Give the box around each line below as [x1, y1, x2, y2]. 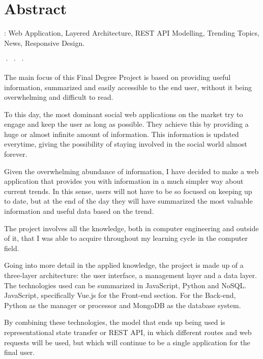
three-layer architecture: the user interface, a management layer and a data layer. [4, 270, 257, 280]
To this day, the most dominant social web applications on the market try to [4, 108, 243, 119]
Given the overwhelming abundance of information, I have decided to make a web [4, 165, 259, 176]
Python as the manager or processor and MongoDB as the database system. [4, 299, 241, 310]
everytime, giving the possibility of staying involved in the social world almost [4, 139, 247, 149]
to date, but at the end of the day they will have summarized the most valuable [4, 196, 253, 206]
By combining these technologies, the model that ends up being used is [4, 317, 225, 327]
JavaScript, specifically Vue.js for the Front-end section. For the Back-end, [4, 290, 236, 300]
